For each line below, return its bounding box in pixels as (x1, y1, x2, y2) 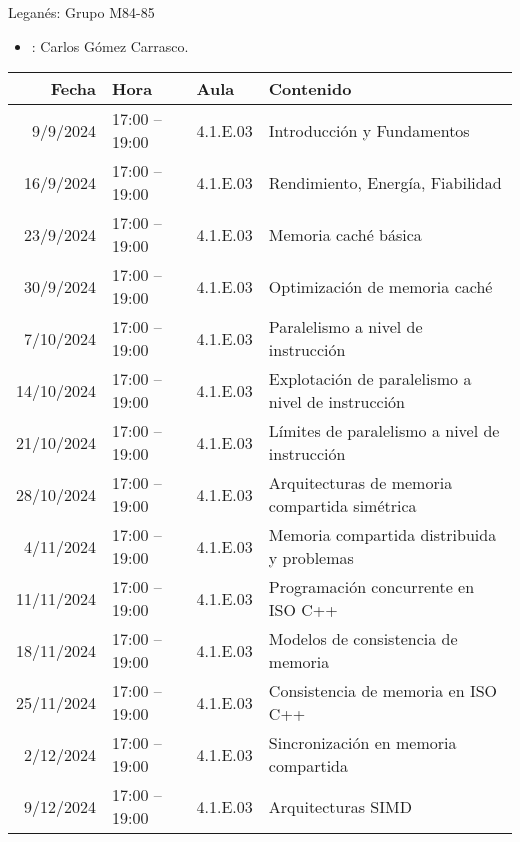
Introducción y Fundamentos (268, 118, 470, 142)
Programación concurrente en (268, 575, 475, 599)
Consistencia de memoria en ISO (268, 679, 498, 703)
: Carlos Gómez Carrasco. (31, 35, 189, 56)
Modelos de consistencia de (268, 627, 458, 651)
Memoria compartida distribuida (268, 523, 497, 547)
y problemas (268, 546, 354, 570)
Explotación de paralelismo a (268, 367, 472, 391)
